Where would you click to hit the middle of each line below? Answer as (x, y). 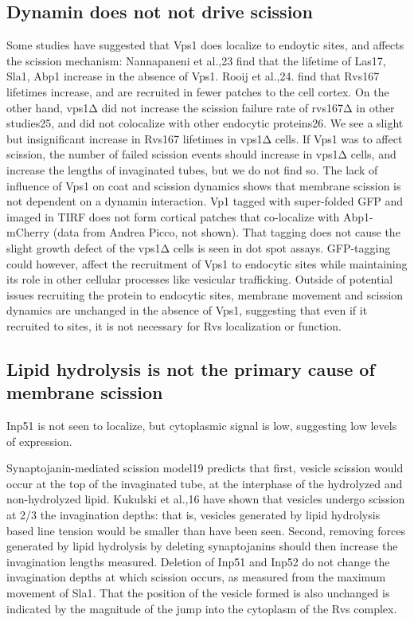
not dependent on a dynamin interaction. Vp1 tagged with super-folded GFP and (205, 201)
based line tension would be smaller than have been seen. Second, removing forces (206, 530)
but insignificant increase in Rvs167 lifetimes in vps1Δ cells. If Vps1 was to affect (205, 138)
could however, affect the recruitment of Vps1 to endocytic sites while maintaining (207, 263)
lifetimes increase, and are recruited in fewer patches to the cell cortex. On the (198, 91)
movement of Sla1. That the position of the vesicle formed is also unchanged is (198, 593)
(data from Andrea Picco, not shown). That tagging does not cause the (227, 232)
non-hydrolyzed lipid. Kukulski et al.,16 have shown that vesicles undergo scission (206, 499)
